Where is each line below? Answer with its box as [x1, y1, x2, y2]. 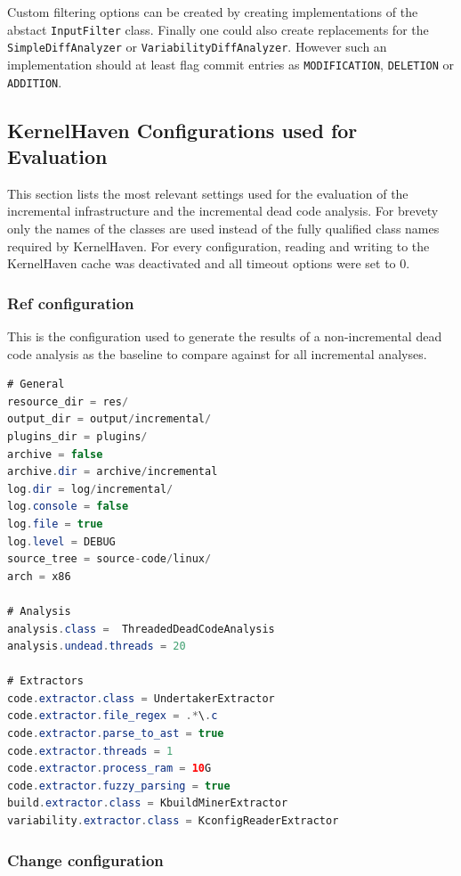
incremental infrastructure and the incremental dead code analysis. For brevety [7, 201, 439, 220]
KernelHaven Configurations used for [7, 116, 358, 143]
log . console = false [7, 500, 129, 513]
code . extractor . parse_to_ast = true [7, 727, 224, 741]
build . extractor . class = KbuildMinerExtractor [7, 797, 288, 810]
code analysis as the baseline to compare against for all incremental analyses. [7, 344, 427, 363]
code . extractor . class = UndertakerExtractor [7, 692, 275, 705]
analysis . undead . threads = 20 [7, 640, 186, 653]
